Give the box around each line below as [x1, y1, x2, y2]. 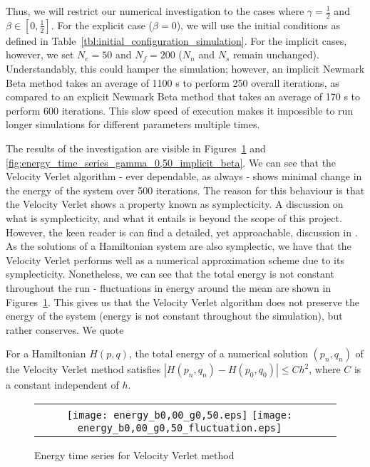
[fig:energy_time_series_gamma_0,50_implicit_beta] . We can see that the [6, 154, 336, 169]
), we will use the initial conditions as [176, 17, 340, 32]
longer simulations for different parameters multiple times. [6, 117, 260, 132]
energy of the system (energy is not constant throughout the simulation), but [6, 308, 343, 323]
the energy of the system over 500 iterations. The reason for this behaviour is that [6, 182, 365, 197]
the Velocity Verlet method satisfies [6, 362, 161, 377]
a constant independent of [6, 377, 119, 392]
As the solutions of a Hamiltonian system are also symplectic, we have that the [6, 238, 351, 253]
